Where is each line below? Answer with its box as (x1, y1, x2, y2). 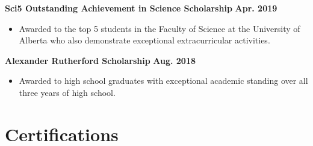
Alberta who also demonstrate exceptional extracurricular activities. (19, 34, 270, 46)
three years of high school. (19, 86, 116, 98)
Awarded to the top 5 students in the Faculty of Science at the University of (19, 22, 300, 34)
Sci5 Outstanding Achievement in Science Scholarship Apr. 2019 (5, 2, 277, 14)
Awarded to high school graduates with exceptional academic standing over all (19, 74, 308, 87)
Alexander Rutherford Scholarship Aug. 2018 (5, 54, 196, 66)
